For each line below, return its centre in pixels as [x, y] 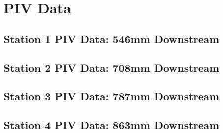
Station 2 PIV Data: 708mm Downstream [111, 67]
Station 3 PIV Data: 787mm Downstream [111, 96]
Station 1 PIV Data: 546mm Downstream [111, 38]
